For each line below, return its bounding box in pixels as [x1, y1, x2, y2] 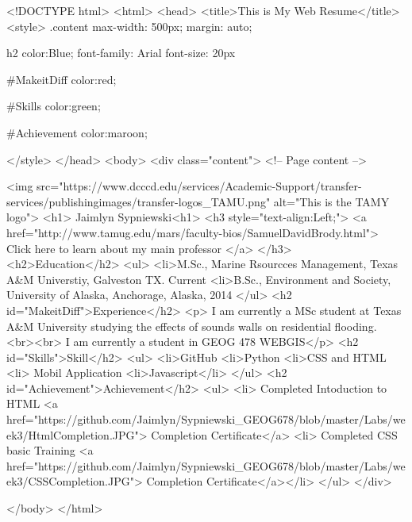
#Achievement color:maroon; [6, 124, 148, 140]
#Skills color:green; [6, 98, 101, 114]
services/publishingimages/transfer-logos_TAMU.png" [6, 193, 271, 209]
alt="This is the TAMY [273, 193, 390, 209]
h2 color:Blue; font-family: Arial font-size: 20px [6, 44, 236, 61]
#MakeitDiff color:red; [6, 71, 117, 87]
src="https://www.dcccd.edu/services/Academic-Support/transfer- [37, 178, 362, 194]
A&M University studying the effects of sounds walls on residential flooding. [6, 317, 377, 334]
